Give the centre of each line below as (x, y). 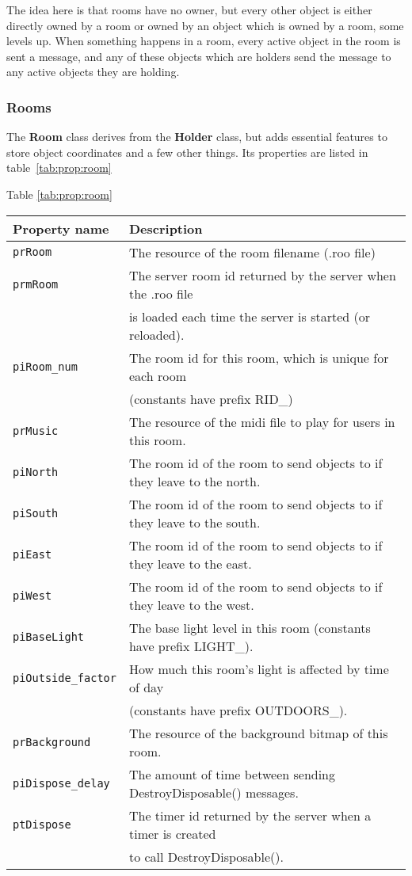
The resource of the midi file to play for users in (262, 421)
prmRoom (36, 284)
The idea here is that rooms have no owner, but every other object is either (189, 10)
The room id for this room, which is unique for (259, 357)
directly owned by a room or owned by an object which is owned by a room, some (205, 25)
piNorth (36, 472)
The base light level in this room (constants (250, 627)
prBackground (52, 742)
